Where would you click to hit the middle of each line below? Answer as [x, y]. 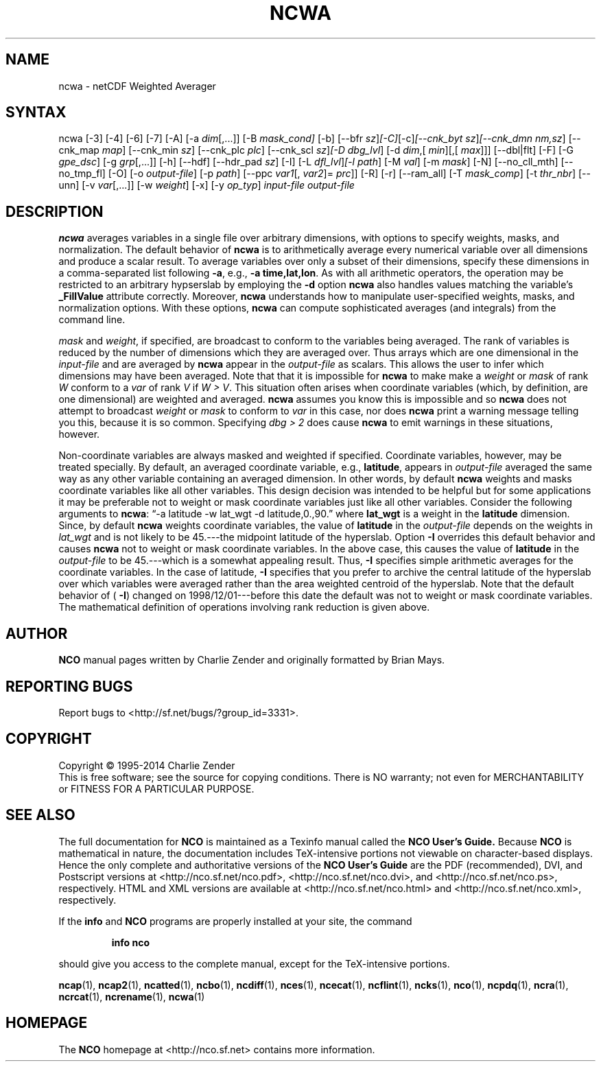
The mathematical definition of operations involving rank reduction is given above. [244, 607]
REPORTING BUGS [69, 686]
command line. [92, 320]
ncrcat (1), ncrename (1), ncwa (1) [132, 996]
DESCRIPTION [55, 211]
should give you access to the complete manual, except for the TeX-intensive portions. [254, 963]
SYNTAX [36, 113]
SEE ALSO [40, 815]
